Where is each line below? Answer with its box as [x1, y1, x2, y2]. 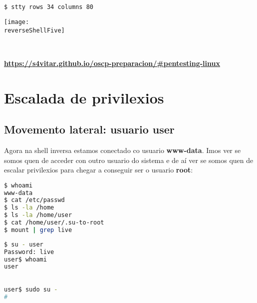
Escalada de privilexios [4, 87, 164, 107]
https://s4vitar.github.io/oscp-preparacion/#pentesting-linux [4, 57, 220, 68]
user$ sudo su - [4, 286, 58, 293]
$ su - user [4, 240, 43, 248]
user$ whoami [4, 255, 47, 263]
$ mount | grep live [4, 226, 72, 233]
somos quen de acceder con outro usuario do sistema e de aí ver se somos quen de [4, 154, 254, 165]
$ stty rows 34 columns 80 [4, 3, 93, 10]
